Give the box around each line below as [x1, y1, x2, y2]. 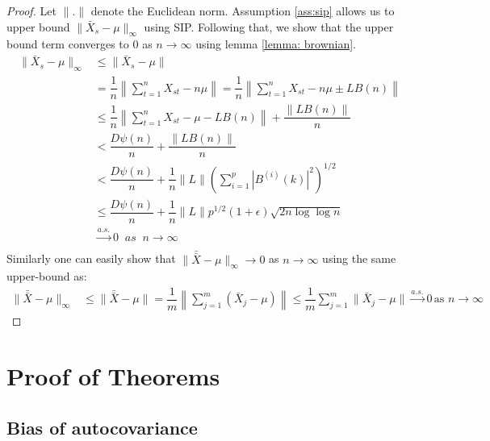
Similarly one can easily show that [6, 250, 176, 267]
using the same [322, 250, 396, 267]
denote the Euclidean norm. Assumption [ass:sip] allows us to [90, 2, 395, 19]
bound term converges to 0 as [6, 35, 153, 52]
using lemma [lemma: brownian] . [195, 35, 356, 52]
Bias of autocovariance [6, 414, 198, 439]
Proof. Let [6, 2, 57, 19]
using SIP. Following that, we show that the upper [144, 18, 394, 35]
